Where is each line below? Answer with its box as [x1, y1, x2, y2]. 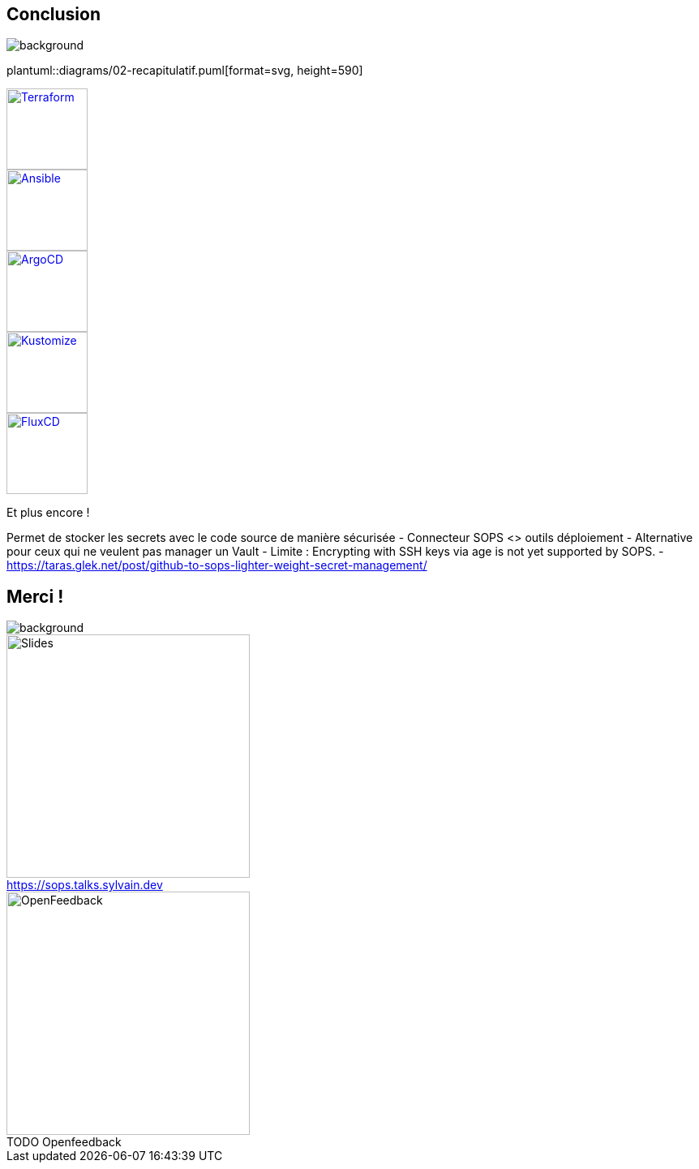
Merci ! [6, 586, 64, 607]
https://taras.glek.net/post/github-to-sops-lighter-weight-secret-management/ [6, 558, 427, 573]
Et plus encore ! [6, 505, 90, 520]
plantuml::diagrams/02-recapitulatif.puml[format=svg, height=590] [6, 63, 363, 78]
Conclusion [6, 4, 101, 24]
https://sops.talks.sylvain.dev [6, 878, 163, 892]
